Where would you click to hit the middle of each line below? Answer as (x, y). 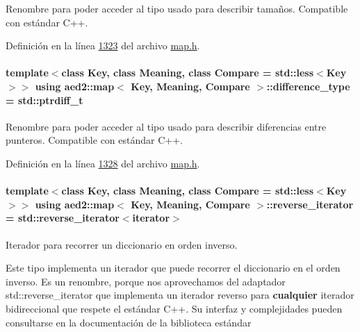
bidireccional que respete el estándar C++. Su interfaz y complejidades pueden (174, 308)
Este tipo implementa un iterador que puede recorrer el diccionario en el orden (173, 268)
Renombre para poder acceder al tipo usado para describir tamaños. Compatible (177, 8)
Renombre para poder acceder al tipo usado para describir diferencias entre (166, 126)
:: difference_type (308, 86)
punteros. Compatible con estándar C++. (94, 140)
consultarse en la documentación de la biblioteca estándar (129, 322)
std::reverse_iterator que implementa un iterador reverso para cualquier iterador (180, 295)
